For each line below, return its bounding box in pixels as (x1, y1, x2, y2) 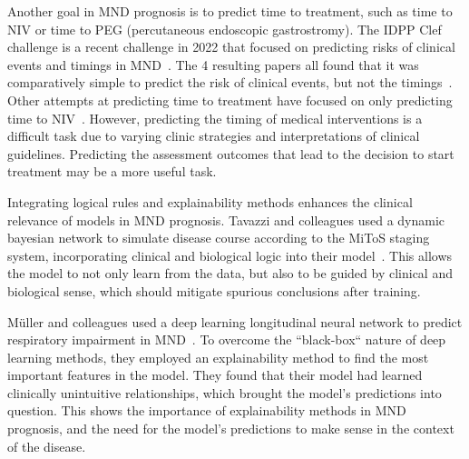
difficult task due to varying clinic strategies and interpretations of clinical (7, 126, 420, 145)
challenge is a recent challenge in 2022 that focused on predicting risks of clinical (7, 37, 455, 56)
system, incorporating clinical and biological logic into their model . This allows (7, 245, 453, 264)
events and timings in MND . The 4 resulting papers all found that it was (7, 55, 419, 74)
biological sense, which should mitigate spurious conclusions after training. (7, 281, 421, 300)
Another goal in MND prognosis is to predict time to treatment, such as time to (7, 2, 453, 20)
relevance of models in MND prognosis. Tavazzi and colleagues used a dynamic (7, 210, 445, 229)
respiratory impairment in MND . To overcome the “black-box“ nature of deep (7, 330, 446, 349)
